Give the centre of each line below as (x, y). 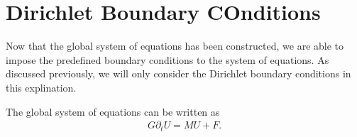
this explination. (41, 87)
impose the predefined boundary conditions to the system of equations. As (167, 59)
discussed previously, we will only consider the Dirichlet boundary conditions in (178, 73)
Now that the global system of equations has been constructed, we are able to (175, 46)
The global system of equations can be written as (113, 111)
